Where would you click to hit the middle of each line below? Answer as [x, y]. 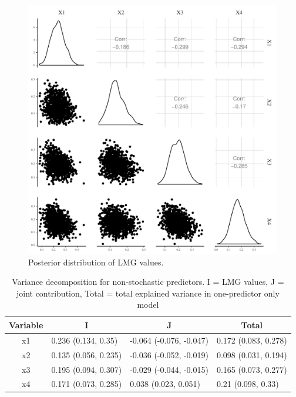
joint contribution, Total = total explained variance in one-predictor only [148, 293]
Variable [26, 324]
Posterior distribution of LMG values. [96, 262]
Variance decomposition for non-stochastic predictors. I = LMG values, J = [148, 282]
